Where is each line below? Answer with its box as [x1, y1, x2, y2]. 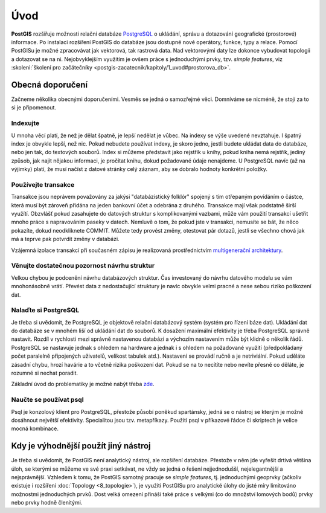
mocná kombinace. [11, 425, 59, 432]
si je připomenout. [11, 104, 57, 111]
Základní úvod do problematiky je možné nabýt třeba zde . [11, 381, 155, 388]
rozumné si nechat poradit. [11, 369, 78, 376]
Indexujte [11, 119, 40, 127]
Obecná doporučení [11, 79, 88, 90]
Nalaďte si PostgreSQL [11, 306, 80, 314]
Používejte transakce [11, 180, 75, 189]
